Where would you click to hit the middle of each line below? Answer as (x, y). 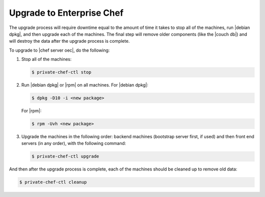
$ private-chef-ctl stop (62, 72)
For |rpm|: (31, 111)
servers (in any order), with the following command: (74, 143)
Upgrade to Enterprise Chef (66, 13)
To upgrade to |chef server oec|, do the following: (59, 50)
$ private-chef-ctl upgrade (65, 156)
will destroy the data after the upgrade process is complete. (69, 41)
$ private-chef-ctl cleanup (53, 182)
